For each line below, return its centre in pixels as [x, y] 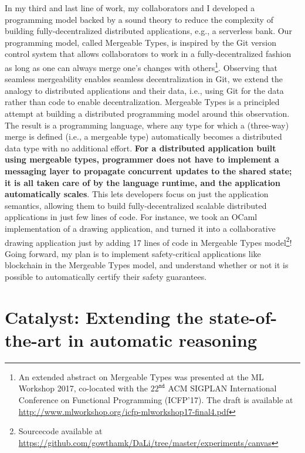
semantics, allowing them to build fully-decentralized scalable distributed [136, 205]
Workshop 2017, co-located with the [83, 388]
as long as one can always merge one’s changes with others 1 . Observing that [141, 66]
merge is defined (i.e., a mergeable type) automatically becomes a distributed [143, 136]
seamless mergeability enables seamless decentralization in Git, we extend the [144, 79]
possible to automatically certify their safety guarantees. [106, 276]
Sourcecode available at [60, 431]
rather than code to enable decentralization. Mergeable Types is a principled [142, 102]
